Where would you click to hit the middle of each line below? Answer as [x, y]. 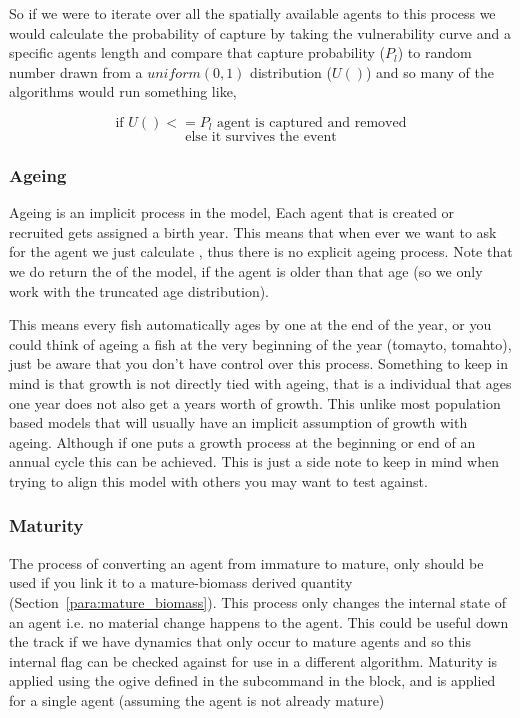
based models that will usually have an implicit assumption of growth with [238, 422]
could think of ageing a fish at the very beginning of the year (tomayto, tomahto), [260, 343]
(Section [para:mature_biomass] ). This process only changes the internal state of [257, 601]
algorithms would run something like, [123, 91]
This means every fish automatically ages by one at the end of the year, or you [250, 324]
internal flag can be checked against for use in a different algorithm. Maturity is [253, 660]
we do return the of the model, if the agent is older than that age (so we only [246, 270]
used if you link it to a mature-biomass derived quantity [181, 582]
